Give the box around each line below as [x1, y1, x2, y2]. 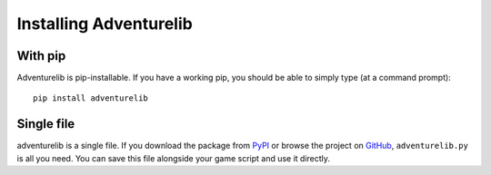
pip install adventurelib [33, 93, 149, 103]
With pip [16, 48, 66, 63]
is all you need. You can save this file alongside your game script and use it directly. [16, 152, 331, 163]
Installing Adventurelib [16, 14, 193, 34]
